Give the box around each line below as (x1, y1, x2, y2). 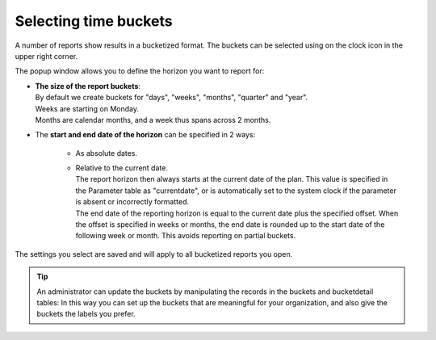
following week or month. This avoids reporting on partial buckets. (75, 231, 296, 241)
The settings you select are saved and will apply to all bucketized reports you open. (15, 249, 293, 258)
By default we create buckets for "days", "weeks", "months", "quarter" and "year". (35, 93, 308, 103)
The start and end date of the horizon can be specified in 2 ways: (35, 130, 256, 140)
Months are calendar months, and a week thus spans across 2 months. (35, 115, 271, 124)
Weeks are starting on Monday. (35, 103, 140, 113)
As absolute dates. (75, 148, 137, 157)
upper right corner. (15, 51, 78, 61)
